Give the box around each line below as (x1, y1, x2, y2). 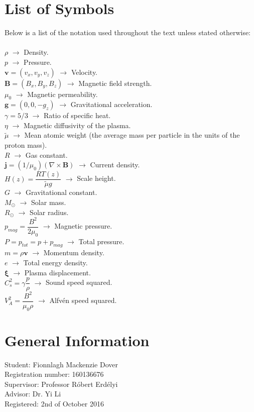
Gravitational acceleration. (70, 99, 153, 110)
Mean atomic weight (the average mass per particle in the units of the (24, 130, 240, 140)
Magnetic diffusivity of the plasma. (24, 120, 131, 130)
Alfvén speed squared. (49, 295, 117, 305)
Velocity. (71, 66, 98, 77)
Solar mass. (31, 196, 66, 207)
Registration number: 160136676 (5, 369, 104, 379)
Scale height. (77, 173, 116, 183)
